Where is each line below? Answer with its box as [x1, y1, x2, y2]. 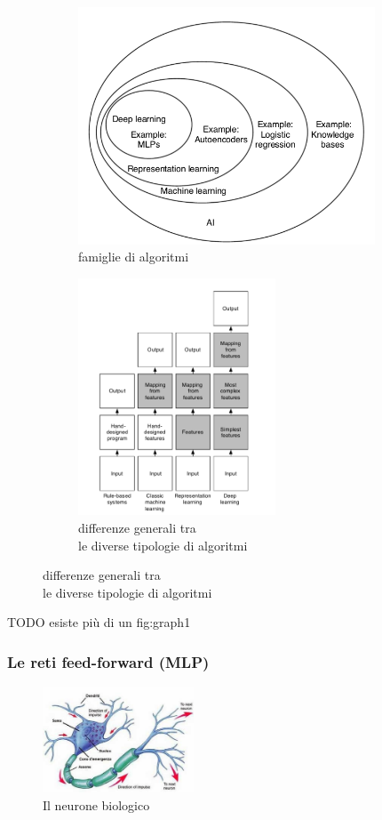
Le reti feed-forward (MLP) [7, 650, 210, 672]
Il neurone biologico [43, 796, 150, 814]
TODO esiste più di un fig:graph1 [7, 613, 191, 631]
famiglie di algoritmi [78, 247, 189, 266]
